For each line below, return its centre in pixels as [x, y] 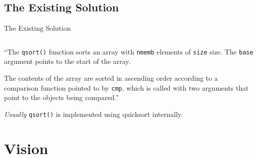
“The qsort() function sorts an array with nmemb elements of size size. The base [129, 51]
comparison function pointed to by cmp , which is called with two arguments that [126, 87]
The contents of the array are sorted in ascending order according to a [111, 78]
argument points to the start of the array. [67, 61]
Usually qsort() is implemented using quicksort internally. [93, 114]
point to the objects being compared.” [61, 97]
